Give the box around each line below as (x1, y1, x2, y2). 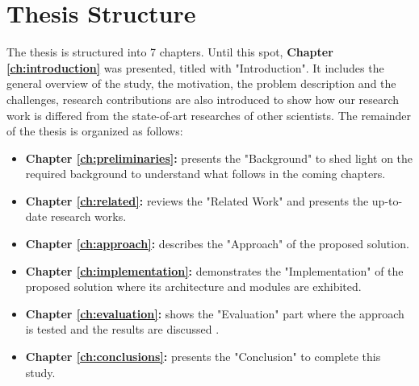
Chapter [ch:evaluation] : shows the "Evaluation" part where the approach (25, 305, 404, 322)
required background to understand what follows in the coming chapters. (25, 165, 386, 182)
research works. (50, 208, 127, 225)
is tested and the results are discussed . (25, 321, 220, 338)
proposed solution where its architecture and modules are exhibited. (25, 278, 362, 295)
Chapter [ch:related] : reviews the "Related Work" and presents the (25, 192, 369, 209)
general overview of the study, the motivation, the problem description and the (6, 75, 396, 92)
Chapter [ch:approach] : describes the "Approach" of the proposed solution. (25, 235, 409, 252)
